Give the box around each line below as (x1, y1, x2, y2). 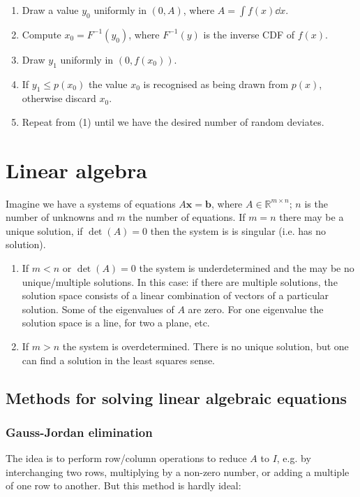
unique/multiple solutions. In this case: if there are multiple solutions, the (22, 274, 338, 289)
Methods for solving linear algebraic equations (6, 387, 347, 408)
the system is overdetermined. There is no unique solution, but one (62, 339, 349, 354)
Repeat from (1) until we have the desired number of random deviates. (22, 114, 324, 129)
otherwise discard (22, 91, 96, 106)
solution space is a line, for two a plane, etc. (22, 315, 210, 330)
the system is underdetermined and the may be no (139, 261, 354, 275)
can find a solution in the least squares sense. (22, 352, 216, 367)
